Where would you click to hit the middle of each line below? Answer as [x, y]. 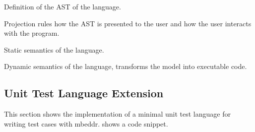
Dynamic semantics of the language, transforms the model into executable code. [126, 66]
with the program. [32, 33]
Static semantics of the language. [54, 49]
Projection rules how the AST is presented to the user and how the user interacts [128, 23]
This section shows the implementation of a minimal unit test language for [117, 114]
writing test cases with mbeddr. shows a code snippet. [86, 123]
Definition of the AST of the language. [63, 6]
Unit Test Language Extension [84, 93]
